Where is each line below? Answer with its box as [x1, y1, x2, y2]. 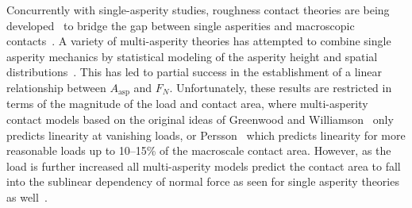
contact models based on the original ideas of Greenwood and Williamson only [6, 111, 394, 128]
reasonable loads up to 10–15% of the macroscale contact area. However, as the [6, 142, 391, 159]
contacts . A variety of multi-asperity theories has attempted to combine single [6, 33, 391, 49]
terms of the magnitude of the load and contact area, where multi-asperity [6, 95, 368, 112]
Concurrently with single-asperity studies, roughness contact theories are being [6, 2, 390, 17]
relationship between [6, 79, 106, 95]
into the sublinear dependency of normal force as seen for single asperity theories [6, 173, 399, 190]
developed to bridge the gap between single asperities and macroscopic [6, 17, 355, 33]
